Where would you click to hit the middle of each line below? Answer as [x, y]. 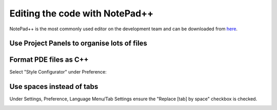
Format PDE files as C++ [49, 60]
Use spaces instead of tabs [54, 87]
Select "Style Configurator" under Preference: [58, 72]
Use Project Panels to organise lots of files [78, 43]
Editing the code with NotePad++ [82, 13]
